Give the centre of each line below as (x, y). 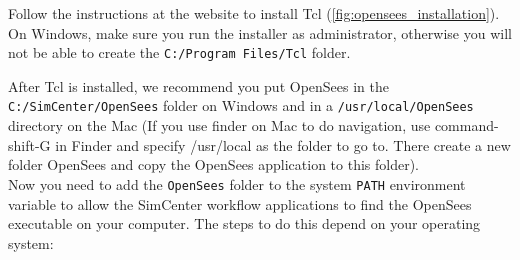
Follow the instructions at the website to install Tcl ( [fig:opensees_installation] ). (254, 13)
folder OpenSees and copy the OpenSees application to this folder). (214, 164)
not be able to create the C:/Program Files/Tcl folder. (179, 52)
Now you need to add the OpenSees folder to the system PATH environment (237, 183)
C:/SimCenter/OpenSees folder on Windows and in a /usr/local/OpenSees (241, 105)
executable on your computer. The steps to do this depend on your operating (244, 223)
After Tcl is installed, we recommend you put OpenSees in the (199, 85)
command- (466, 125)
